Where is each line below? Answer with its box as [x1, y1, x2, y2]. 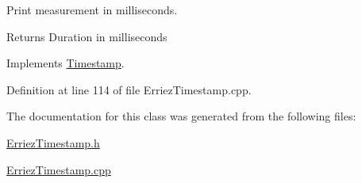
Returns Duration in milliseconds [6, 28, 168, 44]
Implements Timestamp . [6, 55, 125, 71]
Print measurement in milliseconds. [6, 2, 178, 17]
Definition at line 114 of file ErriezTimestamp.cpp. [6, 81, 252, 97]
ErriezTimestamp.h [6, 134, 100, 151]
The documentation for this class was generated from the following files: [6, 108, 356, 124]
